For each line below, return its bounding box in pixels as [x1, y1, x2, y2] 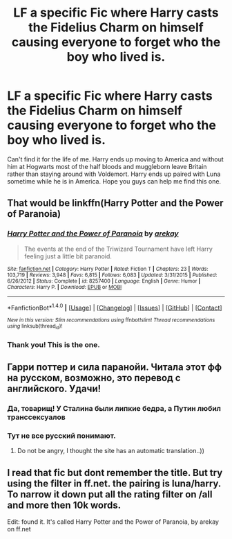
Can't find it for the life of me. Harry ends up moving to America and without [7, 154, 224, 164]
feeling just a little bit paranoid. [23, 251, 113, 260]
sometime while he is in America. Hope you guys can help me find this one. [7, 177, 222, 185]
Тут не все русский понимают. [7, 431, 116, 441]
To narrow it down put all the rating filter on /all [7, 488, 213, 500]
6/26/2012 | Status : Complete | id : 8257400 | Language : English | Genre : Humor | [7, 277, 201, 285]
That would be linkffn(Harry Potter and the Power [7, 197, 224, 209]
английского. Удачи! [7, 382, 101, 394]
